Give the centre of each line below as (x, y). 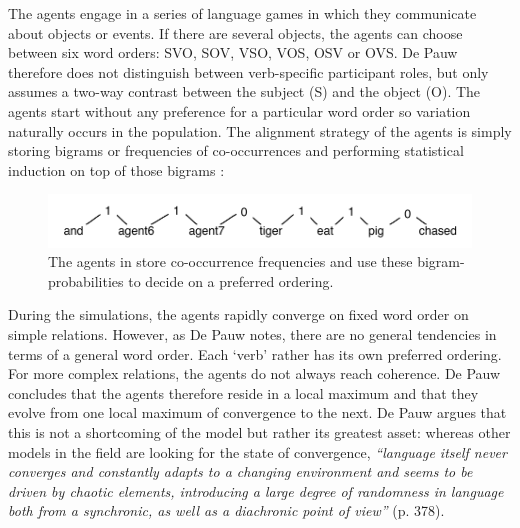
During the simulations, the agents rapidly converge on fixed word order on (238, 314)
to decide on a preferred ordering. (231, 280)
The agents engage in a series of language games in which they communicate (242, 13)
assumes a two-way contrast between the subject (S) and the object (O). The (244, 91)
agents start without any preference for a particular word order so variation (239, 110)
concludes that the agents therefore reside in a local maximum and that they (243, 392)
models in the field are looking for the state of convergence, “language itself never (257, 451)
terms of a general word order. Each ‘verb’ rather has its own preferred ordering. (255, 353)
